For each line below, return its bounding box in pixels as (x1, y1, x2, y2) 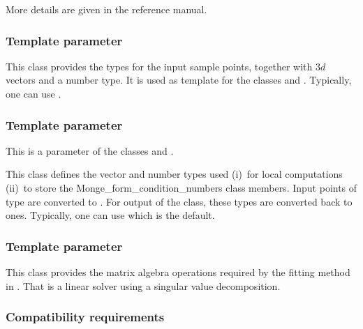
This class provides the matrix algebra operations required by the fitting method (6, 265, 350, 279)
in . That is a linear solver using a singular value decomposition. (6, 278, 281, 293)
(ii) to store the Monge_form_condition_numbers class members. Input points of (6, 181, 357, 194)
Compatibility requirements (6, 308, 165, 326)
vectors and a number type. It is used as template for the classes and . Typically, (6, 72, 352, 87)
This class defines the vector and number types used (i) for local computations (6, 167, 343, 181)
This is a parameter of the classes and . (6, 143, 174, 158)
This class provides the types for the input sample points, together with (6, 59, 313, 73)
